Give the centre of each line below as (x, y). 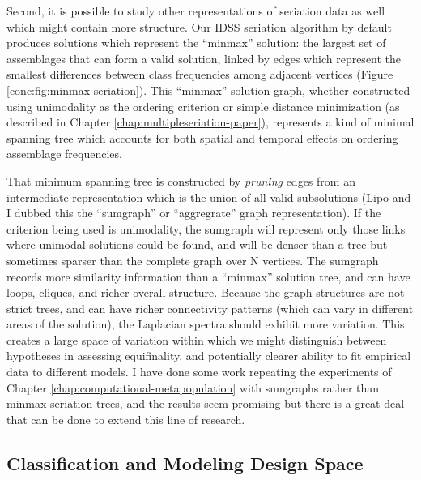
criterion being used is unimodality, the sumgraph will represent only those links (206, 228)
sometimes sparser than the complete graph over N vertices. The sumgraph (193, 260)
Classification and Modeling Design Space (185, 463)
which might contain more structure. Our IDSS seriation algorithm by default (199, 26)
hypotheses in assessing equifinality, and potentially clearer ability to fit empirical (209, 356)
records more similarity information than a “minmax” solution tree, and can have (208, 276)
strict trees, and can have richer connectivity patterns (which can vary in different (210, 308)
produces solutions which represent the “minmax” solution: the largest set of (196, 43)
